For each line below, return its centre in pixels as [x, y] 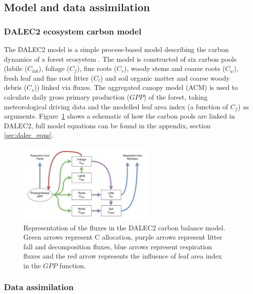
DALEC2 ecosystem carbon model [73, 31]
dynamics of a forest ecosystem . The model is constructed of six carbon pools [120, 59]
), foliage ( [54, 68]
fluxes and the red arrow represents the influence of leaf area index [123, 256]
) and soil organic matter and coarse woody [165, 78]
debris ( [15, 87]
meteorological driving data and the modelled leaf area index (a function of [116, 106]
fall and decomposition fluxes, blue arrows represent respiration [118, 246]
